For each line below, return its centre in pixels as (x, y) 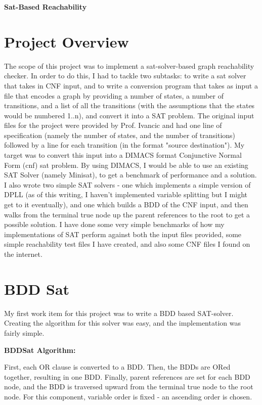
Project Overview (67, 41)
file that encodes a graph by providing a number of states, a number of (114, 95)
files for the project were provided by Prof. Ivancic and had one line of (113, 125)
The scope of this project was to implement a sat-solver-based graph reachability (129, 65)
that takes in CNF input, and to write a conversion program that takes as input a (131, 85)
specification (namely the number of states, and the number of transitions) (120, 135)
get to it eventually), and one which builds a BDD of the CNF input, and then (126, 205)
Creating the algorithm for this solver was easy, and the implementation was (122, 323)
